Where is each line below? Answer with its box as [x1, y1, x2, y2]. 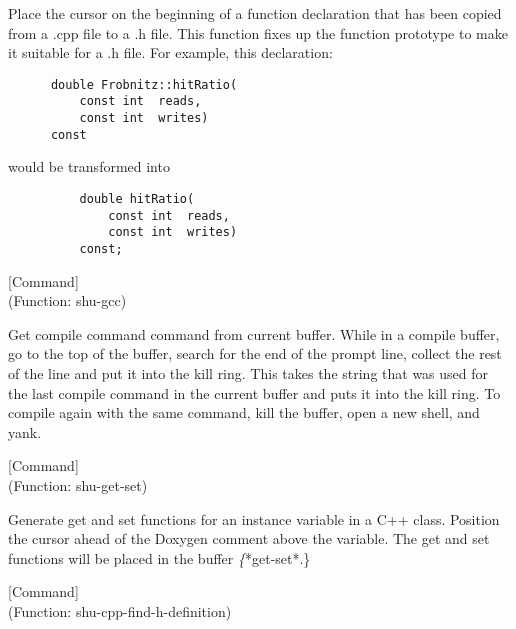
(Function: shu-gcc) [8, 290, 127, 311]
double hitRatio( [79, 192, 195, 206]
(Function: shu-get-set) [8, 474, 148, 495]
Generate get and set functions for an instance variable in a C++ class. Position [8, 508, 500, 529]
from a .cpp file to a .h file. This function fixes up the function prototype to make [8, 22, 508, 43]
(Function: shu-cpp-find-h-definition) [8, 600, 232, 621]
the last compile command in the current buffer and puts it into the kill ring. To [8, 382, 501, 403]
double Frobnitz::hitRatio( [50, 77, 238, 92]
